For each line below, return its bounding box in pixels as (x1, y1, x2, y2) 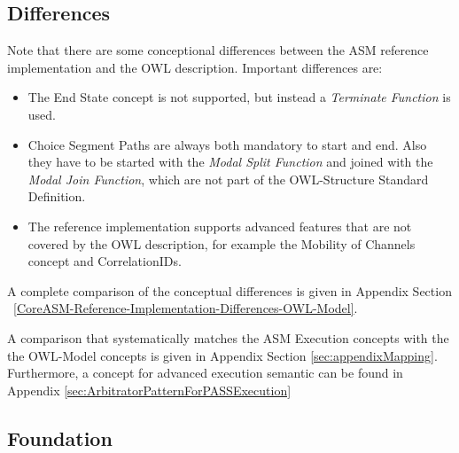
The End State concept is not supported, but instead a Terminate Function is (27, 88, 451, 106)
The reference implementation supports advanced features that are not (27, 216, 412, 235)
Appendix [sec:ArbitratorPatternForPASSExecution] (7, 380, 292, 399)
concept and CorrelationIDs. (27, 252, 182, 270)
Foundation (7, 424, 113, 451)
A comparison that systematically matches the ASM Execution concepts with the (7, 328, 449, 347)
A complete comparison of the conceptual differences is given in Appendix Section (7, 281, 452, 300)
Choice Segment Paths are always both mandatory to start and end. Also (27, 135, 427, 153)
